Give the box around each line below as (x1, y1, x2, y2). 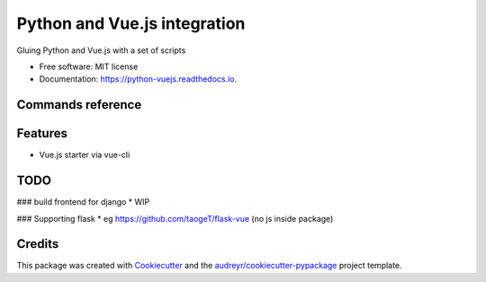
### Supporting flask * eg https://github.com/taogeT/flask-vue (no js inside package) (16, 213, 334, 224)
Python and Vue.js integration (16, 13, 246, 33)
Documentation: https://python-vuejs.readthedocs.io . (39, 74, 238, 84)
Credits (16, 236, 59, 251)
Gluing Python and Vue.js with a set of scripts (16, 45, 186, 56)
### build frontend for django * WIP (16, 197, 150, 207)
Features (16, 126, 67, 141)
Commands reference (16, 97, 142, 112)
